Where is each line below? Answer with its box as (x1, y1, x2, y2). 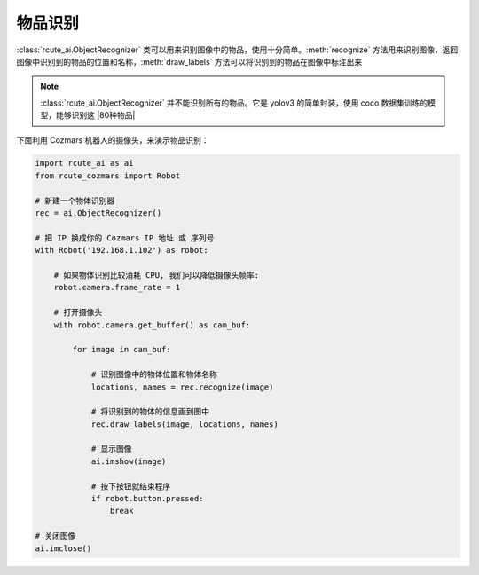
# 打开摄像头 (53, 307, 103, 318)
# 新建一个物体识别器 (35, 195, 115, 206)
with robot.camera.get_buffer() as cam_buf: (53, 319, 251, 330)
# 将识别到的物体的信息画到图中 (90, 406, 210, 417)
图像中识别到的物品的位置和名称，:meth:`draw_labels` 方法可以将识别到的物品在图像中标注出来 (16, 56, 363, 67)
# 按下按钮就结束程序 (90, 481, 171, 492)
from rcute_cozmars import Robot (35, 170, 181, 181)
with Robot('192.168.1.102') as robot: (35, 245, 208, 256)
